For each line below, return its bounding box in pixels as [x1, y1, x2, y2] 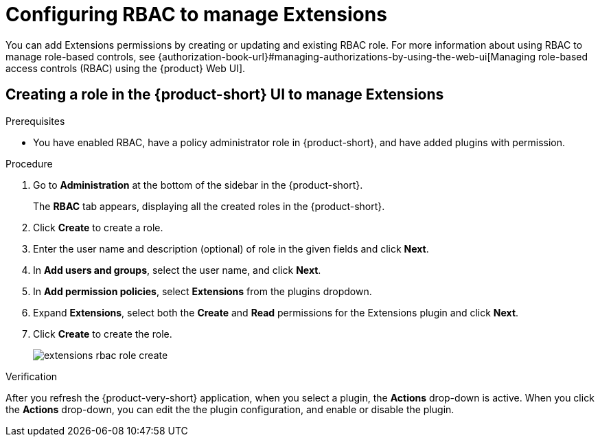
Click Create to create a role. [33, 221, 163, 233]
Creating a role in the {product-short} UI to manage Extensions [5, 86, 444, 104]
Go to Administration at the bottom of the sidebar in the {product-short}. [33, 178, 363, 191]
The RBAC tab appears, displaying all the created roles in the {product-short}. [33, 200, 385, 212]
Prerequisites [5, 115, 65, 127]
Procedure [5, 157, 53, 170]
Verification [5, 370, 58, 382]
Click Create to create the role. [33, 327, 172, 340]
